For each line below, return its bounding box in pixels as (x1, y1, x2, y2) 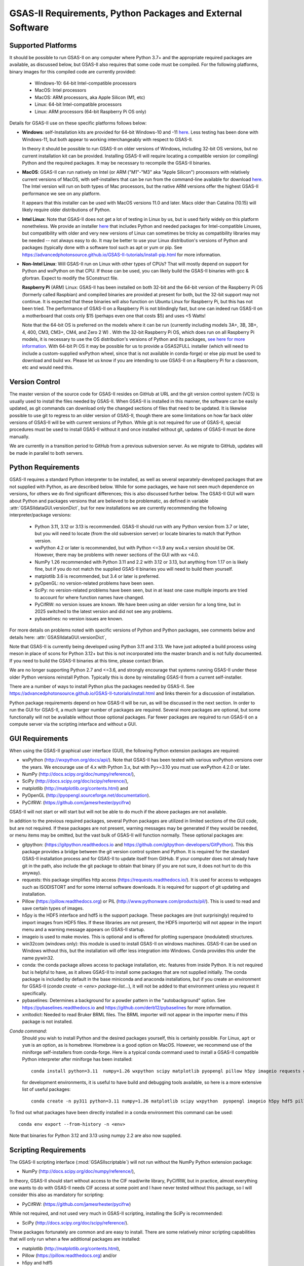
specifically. (22, 990, 48, 996)
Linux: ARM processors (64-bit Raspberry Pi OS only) (34, 108, 146, 114)
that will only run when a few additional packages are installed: (9, 1236, 140, 1242)
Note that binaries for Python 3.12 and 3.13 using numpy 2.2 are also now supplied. (9, 1132, 182, 1138)
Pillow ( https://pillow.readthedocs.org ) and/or (22, 1252, 117, 1258)
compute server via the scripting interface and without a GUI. (9, 721, 137, 727)
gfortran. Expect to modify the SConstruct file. (22, 275, 119, 281)
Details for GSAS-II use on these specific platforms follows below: (9, 120, 147, 126)
